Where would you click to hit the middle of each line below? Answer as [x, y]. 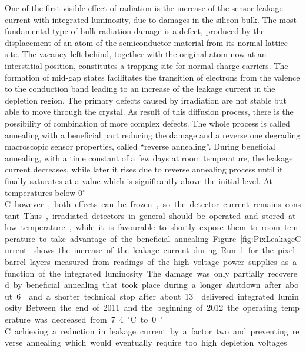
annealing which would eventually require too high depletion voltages [157, 342]
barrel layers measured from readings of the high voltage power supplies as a [151, 262]
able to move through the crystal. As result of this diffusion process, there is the [149, 112]
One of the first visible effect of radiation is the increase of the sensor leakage [144, 8]
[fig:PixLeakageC [271, 238]
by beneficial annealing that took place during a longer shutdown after [147, 285]
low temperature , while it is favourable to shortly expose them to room [142, 227]
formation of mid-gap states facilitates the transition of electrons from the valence [152, 77]
